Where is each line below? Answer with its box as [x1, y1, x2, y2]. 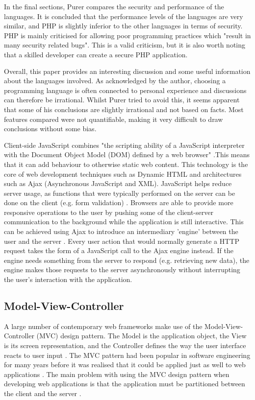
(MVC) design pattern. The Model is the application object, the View [36, 330, 247, 341]
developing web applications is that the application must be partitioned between [4, 378, 245, 389]
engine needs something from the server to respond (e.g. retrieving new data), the [4, 255, 250, 265]
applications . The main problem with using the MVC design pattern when [4, 369, 229, 379]
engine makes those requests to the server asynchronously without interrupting [4, 264, 240, 275]
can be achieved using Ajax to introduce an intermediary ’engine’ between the [4, 226, 238, 236]
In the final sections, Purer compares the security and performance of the [4, 1, 224, 11]
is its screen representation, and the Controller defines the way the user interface [4, 340, 246, 351]
